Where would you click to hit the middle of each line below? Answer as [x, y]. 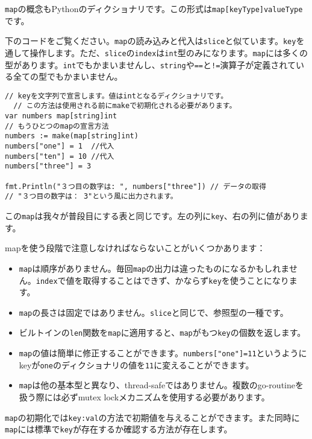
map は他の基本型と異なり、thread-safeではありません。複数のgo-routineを [161, 385]
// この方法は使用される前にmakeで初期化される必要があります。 [125, 106]
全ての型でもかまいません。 [68, 76]
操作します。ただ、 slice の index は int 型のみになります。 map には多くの [169, 52]
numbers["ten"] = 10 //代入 [60, 156]
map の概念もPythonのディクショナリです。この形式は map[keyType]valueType [154, 8]
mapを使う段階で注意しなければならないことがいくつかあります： [135, 248]
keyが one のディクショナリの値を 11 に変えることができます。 [136, 364]
